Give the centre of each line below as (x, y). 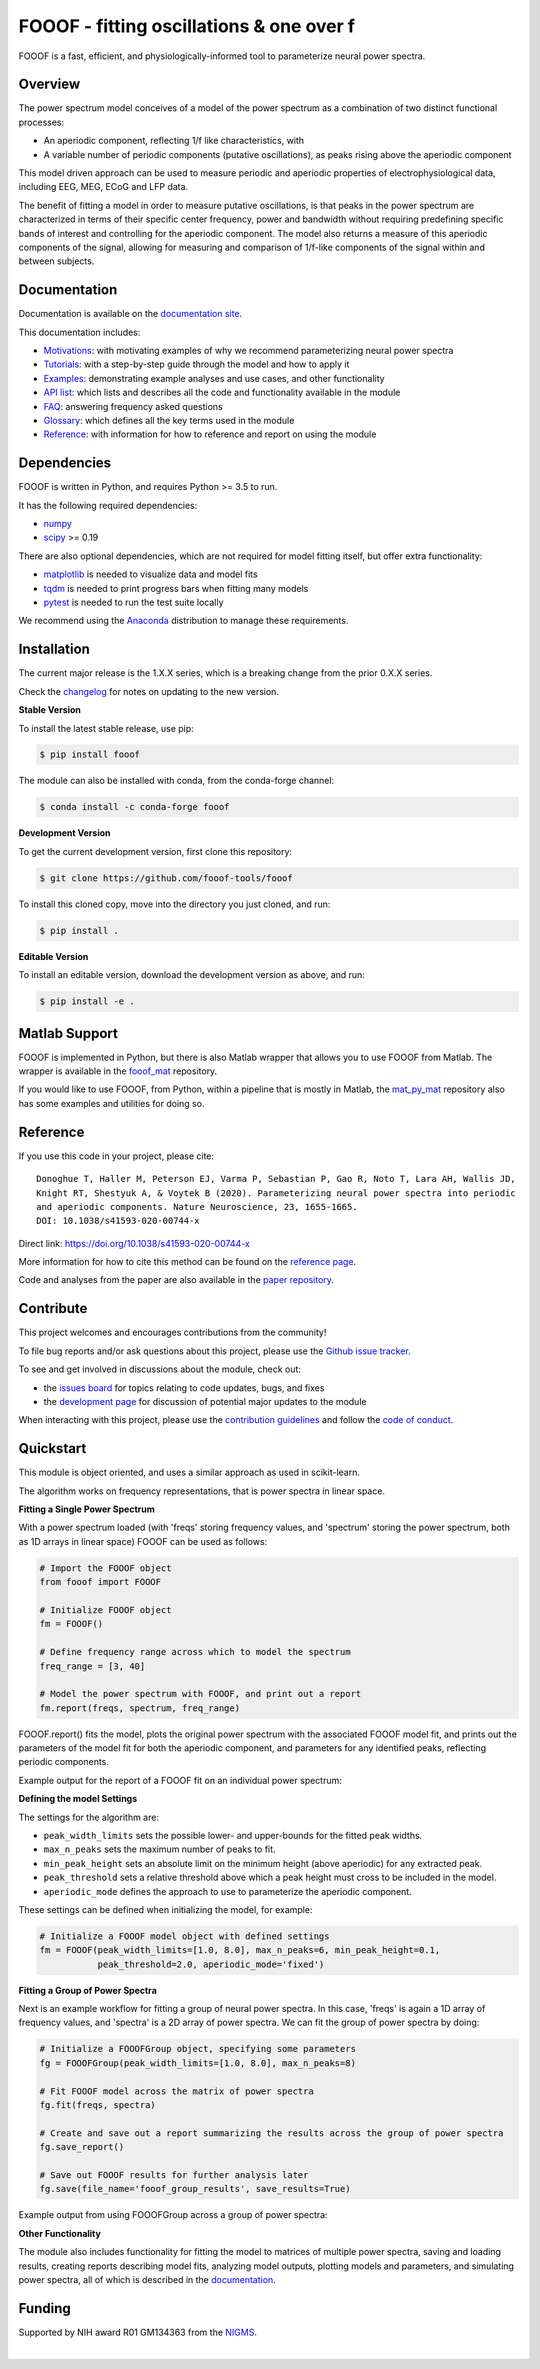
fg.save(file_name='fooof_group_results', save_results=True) (195, 2189)
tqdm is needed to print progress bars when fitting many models (176, 588)
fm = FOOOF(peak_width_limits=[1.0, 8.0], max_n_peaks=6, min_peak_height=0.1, (240, 1950)
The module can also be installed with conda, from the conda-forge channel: (176, 781)
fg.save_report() (82, 2147)
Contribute (53, 1308)
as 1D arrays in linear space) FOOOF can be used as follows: (143, 1541)
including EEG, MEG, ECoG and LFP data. (103, 187)
